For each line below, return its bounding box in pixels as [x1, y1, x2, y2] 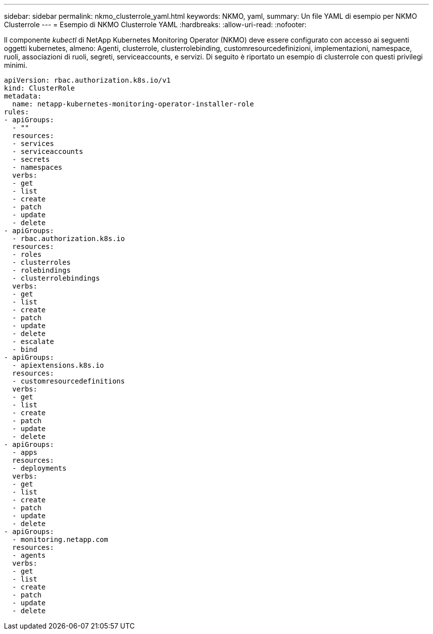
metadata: [4, 92, 42, 100]
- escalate [12, 338, 54, 345]
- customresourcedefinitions [12, 377, 125, 385]
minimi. [4, 61, 28, 69]
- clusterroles [12, 258, 71, 266]
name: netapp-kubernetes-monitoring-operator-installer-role [12, 100, 254, 108]
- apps [12, 448, 38, 456]
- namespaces [12, 163, 63, 171]
